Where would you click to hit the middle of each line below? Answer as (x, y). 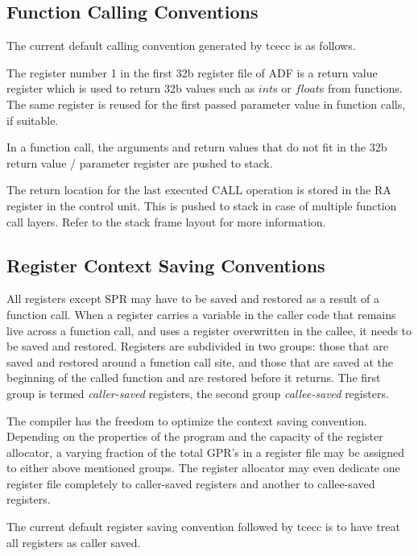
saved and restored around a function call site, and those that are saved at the (200, 361)
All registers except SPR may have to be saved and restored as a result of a (193, 299)
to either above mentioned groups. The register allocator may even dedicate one (203, 468)
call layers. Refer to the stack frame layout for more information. (166, 221)
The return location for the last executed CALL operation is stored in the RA (199, 190)
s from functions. (361, 88)
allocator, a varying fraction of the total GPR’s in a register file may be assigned (206, 452)
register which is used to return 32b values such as (131, 88)
